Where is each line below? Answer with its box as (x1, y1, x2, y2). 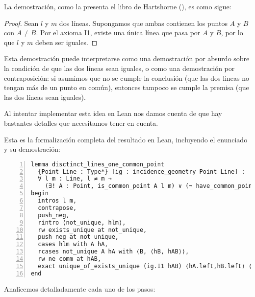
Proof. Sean (4, 18, 39, 28)
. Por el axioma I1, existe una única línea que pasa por (36, 27, 201, 38)
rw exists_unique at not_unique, (38, 226, 147, 233)
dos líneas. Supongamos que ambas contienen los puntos (59, 18, 228, 28)
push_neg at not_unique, (38, 233, 119, 241)
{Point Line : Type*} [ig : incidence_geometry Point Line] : (38, 168, 245, 175)
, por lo (221, 27, 243, 38)
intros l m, (38, 197, 77, 205)
